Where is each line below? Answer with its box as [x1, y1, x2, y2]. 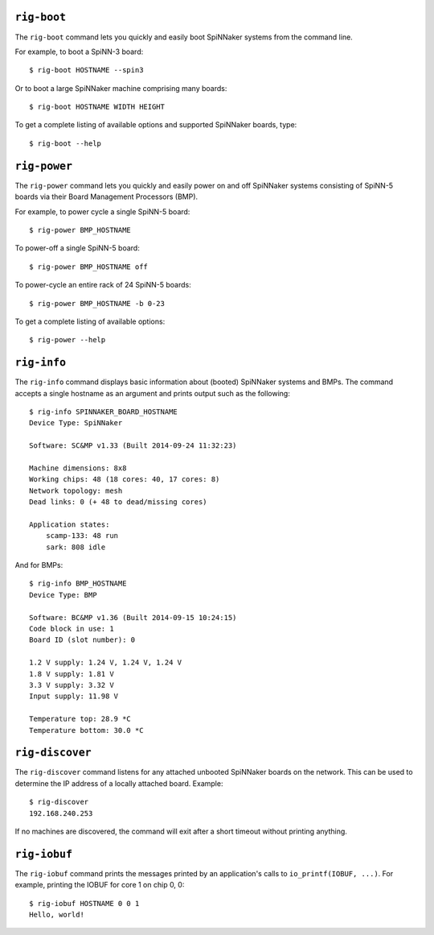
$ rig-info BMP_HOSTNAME [29, 579, 127, 588]
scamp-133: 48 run [45, 532, 119, 540]
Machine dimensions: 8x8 [29, 463, 127, 473]
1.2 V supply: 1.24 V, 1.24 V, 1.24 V [29, 658, 182, 668]
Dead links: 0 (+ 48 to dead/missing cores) [29, 498, 208, 507]
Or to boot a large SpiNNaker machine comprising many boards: [14, 83, 227, 93]
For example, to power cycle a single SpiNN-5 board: [14, 206, 190, 217]
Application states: [29, 519, 110, 529]
